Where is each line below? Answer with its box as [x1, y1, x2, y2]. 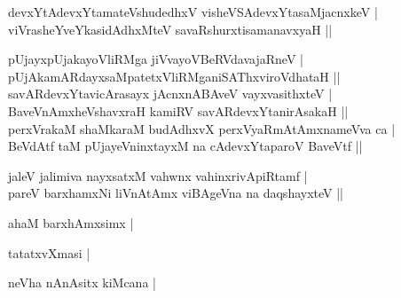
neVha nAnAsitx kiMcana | [8, 273, 156, 292]
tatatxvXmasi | [8, 243, 90, 262]
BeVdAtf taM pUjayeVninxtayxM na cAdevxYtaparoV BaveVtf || [8, 137, 363, 155]
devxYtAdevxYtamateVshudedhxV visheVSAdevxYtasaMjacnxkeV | [8, 3, 378, 20]
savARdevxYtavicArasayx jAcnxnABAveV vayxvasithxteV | [8, 84, 333, 103]
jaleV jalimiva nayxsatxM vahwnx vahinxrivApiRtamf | [8, 166, 308, 184]
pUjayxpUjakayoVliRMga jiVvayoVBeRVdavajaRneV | [8, 50, 303, 68]
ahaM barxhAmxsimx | [8, 213, 134, 231]
